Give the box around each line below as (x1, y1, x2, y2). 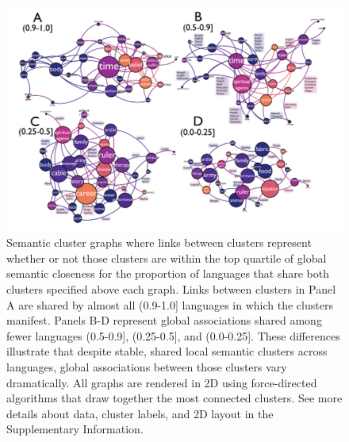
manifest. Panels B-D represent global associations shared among (6, 312, 322, 329)
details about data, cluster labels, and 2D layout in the (6, 405, 274, 421)
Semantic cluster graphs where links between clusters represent (6, 234, 312, 251)
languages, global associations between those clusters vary (6, 358, 287, 375)
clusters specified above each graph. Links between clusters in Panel (6, 281, 336, 297)
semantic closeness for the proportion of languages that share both (6, 265, 330, 282)
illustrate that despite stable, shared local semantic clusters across (6, 343, 328, 359)
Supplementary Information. (6, 421, 144, 437)
